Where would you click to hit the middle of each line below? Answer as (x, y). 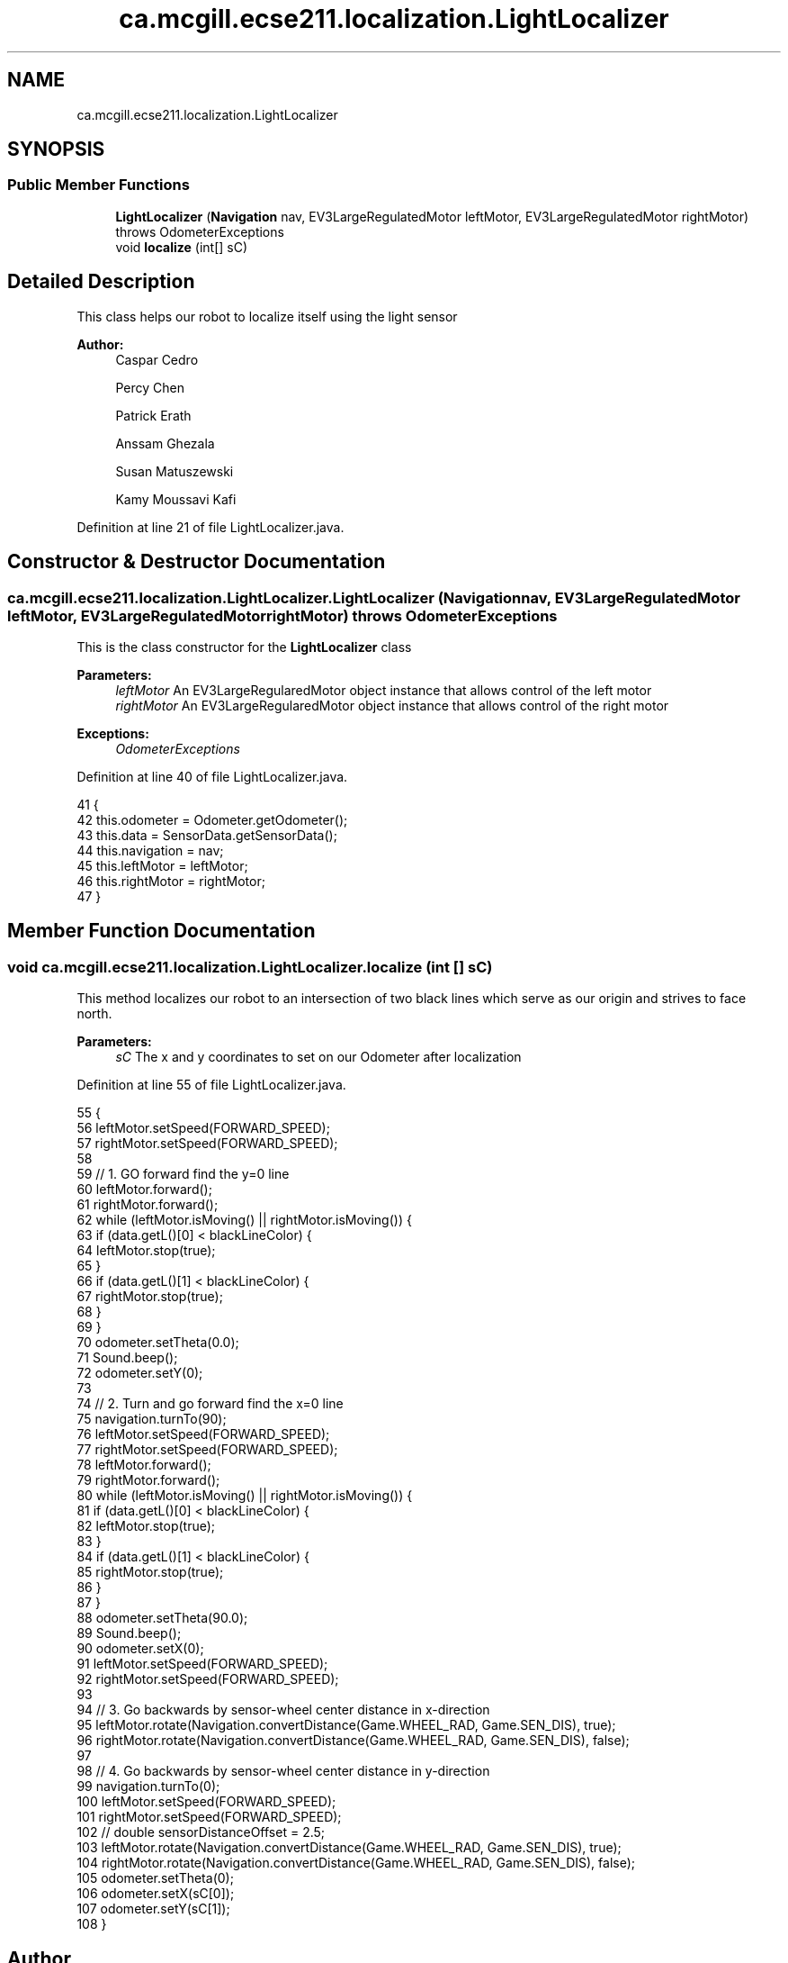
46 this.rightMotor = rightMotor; (171, 881)
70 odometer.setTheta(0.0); (158, 1343)
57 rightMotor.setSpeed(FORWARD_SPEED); (207, 1144)
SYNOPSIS (56, 149)
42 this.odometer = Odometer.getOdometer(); (212, 819)
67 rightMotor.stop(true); (150, 1297)
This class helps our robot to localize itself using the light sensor (267, 316)
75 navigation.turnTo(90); (152, 1419)
